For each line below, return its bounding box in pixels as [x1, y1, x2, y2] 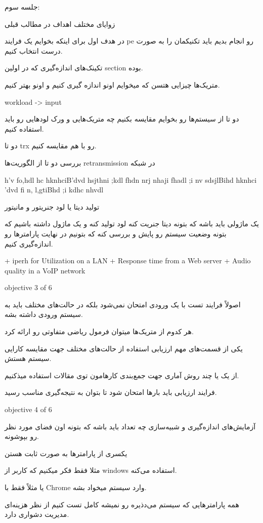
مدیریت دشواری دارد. [5, 509, 69, 519]
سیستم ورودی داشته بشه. [5, 309, 83, 319]
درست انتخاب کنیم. [5, 45, 63, 56]
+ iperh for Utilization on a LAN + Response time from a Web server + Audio [5, 255, 251, 266]
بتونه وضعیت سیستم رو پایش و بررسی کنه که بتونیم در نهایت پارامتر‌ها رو [5, 228, 227, 238]
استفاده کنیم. [5, 123, 44, 134]
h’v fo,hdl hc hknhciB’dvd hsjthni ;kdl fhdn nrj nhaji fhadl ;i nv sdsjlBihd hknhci [5, 174, 257, 185]
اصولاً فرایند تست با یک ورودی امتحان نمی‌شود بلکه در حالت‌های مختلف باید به [5, 299, 241, 309]
